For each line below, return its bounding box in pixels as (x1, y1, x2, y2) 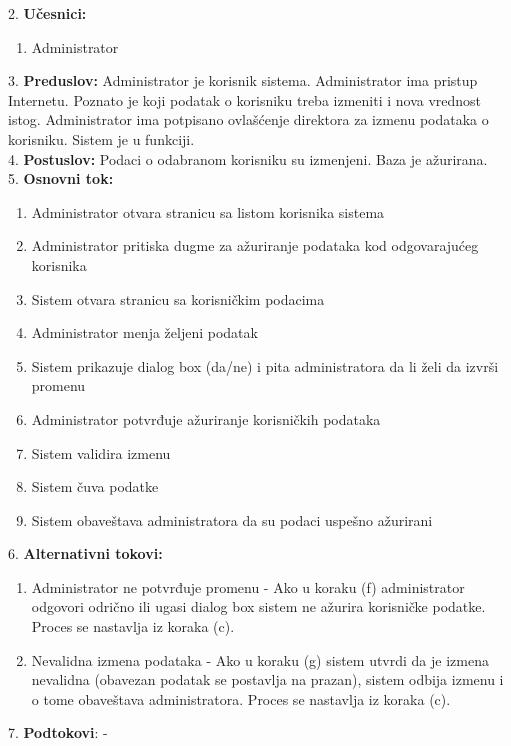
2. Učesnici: (8, 3, 87, 23)
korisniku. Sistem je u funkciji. (8, 128, 195, 149)
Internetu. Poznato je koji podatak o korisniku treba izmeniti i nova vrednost (8, 89, 482, 110)
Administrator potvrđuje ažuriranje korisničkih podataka (31, 408, 381, 429)
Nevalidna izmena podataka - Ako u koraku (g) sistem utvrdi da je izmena (31, 649, 489, 670)
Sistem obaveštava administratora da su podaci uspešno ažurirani (31, 509, 433, 530)
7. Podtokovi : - (8, 722, 108, 743)
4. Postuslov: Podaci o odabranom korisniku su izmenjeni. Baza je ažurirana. (8, 148, 488, 169)
